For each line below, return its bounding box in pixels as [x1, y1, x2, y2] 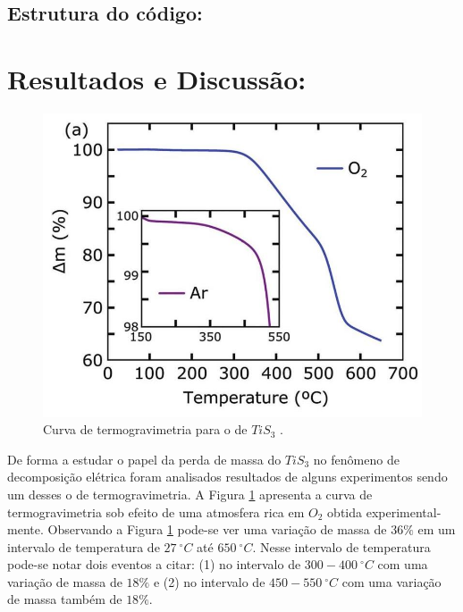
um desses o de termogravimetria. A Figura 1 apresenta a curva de [7, 484, 373, 503]
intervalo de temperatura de [7, 537, 160, 556]
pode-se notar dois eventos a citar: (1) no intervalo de [7, 555, 301, 574]
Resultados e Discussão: [7, 60, 307, 96]
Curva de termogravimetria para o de [43, 420, 248, 439]
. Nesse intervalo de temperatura [252, 537, 431, 556]
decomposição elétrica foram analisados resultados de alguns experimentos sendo [7, 467, 448, 486]
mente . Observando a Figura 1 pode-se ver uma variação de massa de [7, 520, 387, 539]
